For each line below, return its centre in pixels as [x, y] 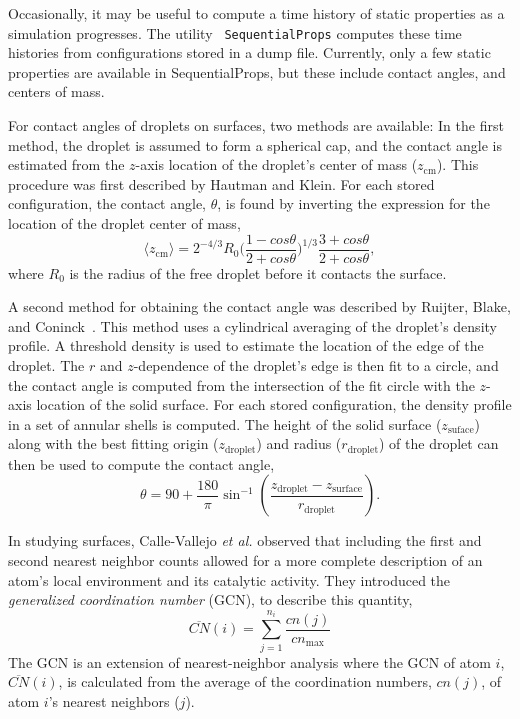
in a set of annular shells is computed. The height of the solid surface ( [225, 423]
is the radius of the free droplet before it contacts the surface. [258, 272]
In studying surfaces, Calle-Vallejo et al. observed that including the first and [245, 540]
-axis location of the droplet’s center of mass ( [276, 164]
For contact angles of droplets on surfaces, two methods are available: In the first [256, 125]
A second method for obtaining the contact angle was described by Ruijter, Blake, [259, 306]
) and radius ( [299, 443]
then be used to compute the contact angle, [141, 463]
